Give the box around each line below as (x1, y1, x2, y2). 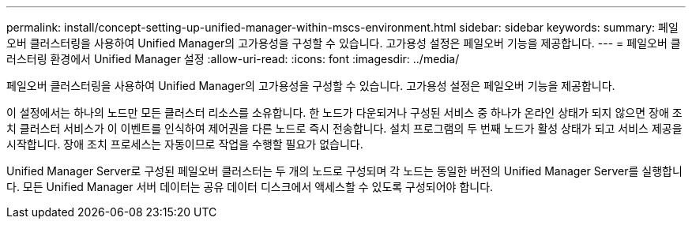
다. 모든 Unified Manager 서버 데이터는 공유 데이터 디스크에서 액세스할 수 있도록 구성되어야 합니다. (6, 180, 494, 193)
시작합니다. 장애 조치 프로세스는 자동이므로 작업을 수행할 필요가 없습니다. (6, 137, 363, 151)
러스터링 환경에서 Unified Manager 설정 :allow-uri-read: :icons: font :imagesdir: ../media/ (6, 52, 460, 66)
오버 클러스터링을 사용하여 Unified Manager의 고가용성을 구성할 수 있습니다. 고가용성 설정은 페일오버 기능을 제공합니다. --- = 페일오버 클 (6, 36, 681, 50)
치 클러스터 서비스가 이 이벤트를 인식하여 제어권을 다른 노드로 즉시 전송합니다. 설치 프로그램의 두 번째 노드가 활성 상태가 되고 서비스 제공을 (6, 122, 683, 135)
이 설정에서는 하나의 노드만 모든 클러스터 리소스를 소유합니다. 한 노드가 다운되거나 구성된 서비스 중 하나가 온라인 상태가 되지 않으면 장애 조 (6, 106, 683, 119)
